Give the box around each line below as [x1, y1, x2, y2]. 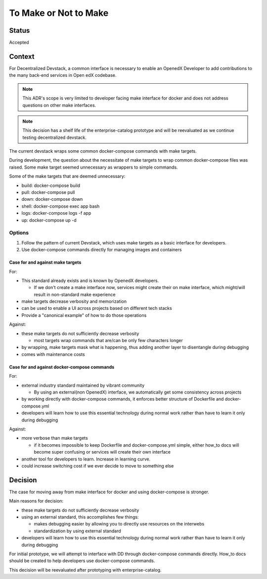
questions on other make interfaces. [22, 102, 96, 108]
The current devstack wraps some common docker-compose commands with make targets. [9, 148, 197, 154]
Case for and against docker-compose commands [9, 364, 115, 370]
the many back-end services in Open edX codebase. [9, 72, 117, 78]
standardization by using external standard [34, 528, 121, 534]
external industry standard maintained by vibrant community [21, 382, 145, 388]
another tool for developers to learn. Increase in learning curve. [21, 456, 151, 462]
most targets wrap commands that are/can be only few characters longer [34, 338, 183, 344]
